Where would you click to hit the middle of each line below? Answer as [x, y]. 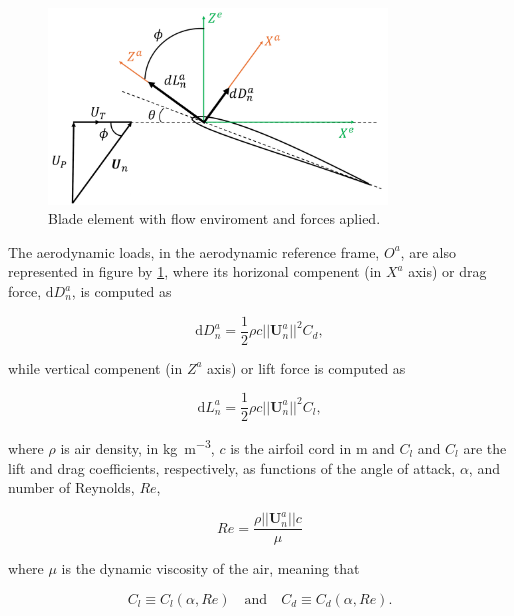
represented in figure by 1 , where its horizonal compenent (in [195, 271]
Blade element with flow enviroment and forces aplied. [214, 218]
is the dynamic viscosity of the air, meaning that [210, 568]
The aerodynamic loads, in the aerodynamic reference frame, [194, 251]
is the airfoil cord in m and [312, 447]
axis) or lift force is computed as [306, 367]
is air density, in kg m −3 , [137, 446]
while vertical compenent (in [95, 367]
